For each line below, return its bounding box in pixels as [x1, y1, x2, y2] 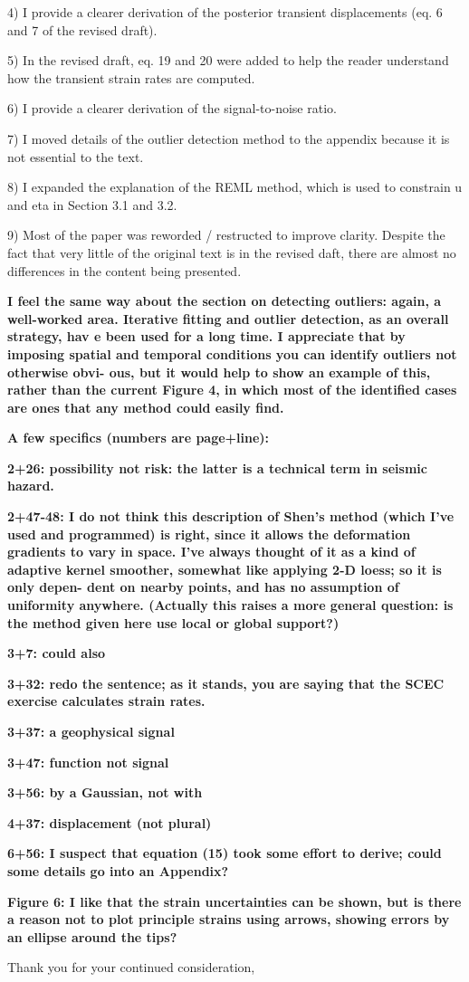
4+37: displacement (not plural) [7, 813, 212, 832]
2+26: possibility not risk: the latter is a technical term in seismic [7, 458, 427, 477]
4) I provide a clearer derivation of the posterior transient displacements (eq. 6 [7, 3, 443, 21]
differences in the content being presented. [7, 261, 242, 280]
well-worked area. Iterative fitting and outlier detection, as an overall [7, 309, 449, 328]
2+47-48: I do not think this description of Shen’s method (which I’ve [7, 507, 455, 526]
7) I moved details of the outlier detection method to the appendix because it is [7, 129, 450, 148]
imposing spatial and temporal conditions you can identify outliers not [7, 344, 457, 363]
